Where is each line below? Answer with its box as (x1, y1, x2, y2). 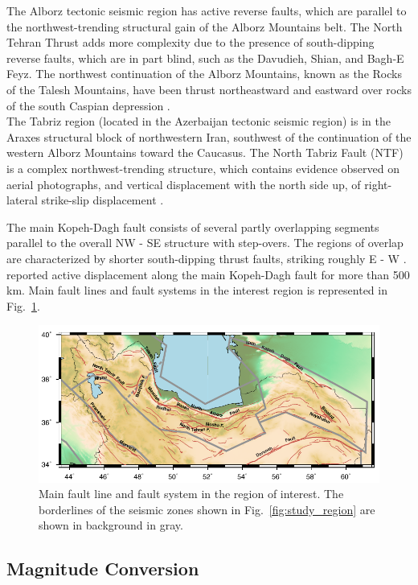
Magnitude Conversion (6, 556, 199, 581)
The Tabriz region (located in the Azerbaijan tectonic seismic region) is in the (6, 113, 391, 130)
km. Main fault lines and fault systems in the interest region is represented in (6, 282, 387, 299)
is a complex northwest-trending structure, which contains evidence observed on (6, 159, 400, 176)
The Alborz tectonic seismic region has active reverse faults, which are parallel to (6, 2, 407, 19)
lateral (6, 192, 38, 208)
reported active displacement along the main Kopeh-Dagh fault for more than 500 (6, 266, 410, 282)
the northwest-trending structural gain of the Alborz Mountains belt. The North (6, 18, 403, 35)
